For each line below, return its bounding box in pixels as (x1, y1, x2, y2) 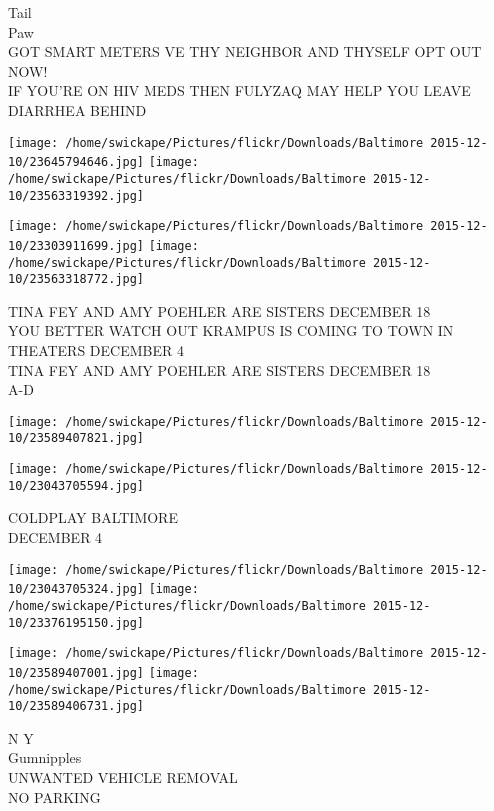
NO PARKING (8, 786, 101, 807)
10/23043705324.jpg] (8, 582, 145, 597)
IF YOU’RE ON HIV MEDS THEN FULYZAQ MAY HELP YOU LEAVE (8, 80, 471, 101)
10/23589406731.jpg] (8, 699, 145, 714)
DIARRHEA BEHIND (8, 99, 147, 120)
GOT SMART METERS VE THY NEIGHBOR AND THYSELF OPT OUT (8, 41, 482, 62)
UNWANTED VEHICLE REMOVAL (8, 767, 238, 788)
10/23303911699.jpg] (8, 238, 145, 253)
